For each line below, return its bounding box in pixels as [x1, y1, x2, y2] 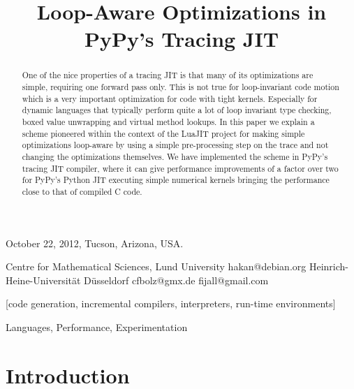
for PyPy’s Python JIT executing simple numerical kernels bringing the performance [22, 174, 330, 186]
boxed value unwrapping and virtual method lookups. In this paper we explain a [22, 115, 315, 127]
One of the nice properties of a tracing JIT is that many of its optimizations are [22, 69, 314, 81]
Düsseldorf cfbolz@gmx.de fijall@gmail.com [84, 272, 269, 287]
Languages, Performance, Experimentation [6, 319, 188, 334]
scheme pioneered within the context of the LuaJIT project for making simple [22, 127, 305, 139]
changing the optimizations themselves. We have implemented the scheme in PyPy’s [22, 150, 328, 162]
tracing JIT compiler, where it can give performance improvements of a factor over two [22, 162, 339, 174]
